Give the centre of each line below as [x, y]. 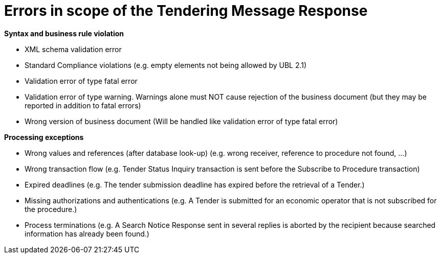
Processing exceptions [44, 137]
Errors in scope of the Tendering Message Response [186, 11]
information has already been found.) [87, 233]
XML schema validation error [73, 49]
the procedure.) [51, 209]
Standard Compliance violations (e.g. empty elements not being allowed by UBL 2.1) [166, 65]
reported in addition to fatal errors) [83, 105]
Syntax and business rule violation [64, 33]
